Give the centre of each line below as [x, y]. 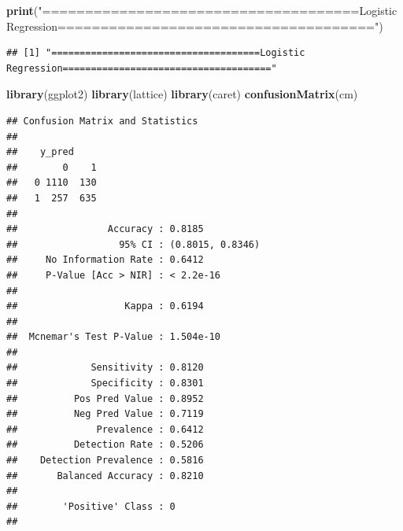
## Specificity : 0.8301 [105, 383]
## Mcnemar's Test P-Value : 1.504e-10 [114, 337]
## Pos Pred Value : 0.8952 [105, 398]
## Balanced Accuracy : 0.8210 [105, 476]
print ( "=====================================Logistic [202, 10]
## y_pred [40, 152]
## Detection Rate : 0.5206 [105, 445]
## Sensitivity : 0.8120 [105, 368]
